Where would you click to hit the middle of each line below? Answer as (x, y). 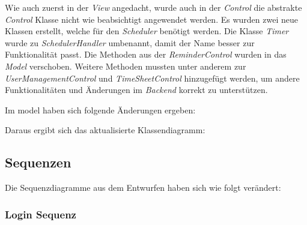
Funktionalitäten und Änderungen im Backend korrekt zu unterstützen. (136, 90)
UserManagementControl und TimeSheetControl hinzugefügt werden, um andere (152, 78)
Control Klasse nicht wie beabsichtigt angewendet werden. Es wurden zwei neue (151, 19)
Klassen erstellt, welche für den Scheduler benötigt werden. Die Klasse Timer (147, 31)
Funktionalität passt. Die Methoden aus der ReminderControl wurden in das (146, 54)
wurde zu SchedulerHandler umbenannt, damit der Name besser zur (130, 42)
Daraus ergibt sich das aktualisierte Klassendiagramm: (105, 130)
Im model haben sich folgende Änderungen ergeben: (100, 109)
